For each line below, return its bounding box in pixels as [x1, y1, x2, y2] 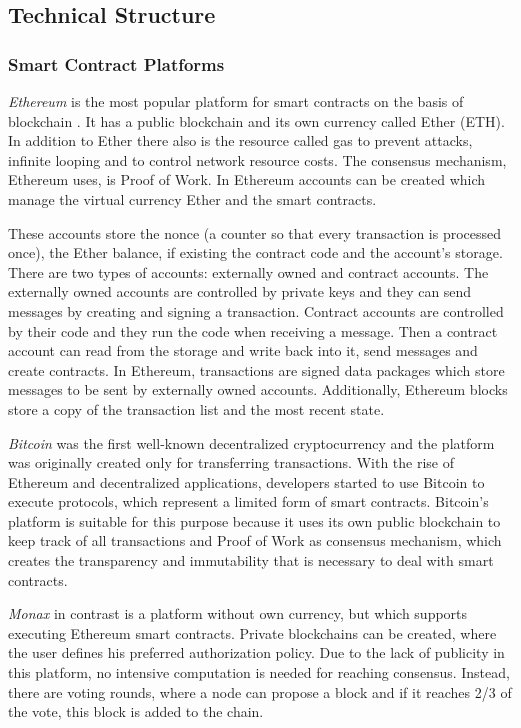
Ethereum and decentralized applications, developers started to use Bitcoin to [8, 471, 485, 492]
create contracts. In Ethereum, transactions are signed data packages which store [8, 359, 505, 380]
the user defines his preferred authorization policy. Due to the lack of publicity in [8, 642, 505, 663]
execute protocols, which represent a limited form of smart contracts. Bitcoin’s [8, 491, 489, 512]
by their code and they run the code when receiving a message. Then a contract [8, 320, 498, 341]
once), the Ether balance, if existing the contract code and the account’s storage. [8, 242, 503, 263]
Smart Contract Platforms [8, 51, 225, 76]
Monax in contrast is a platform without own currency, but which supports [8, 603, 468, 624]
